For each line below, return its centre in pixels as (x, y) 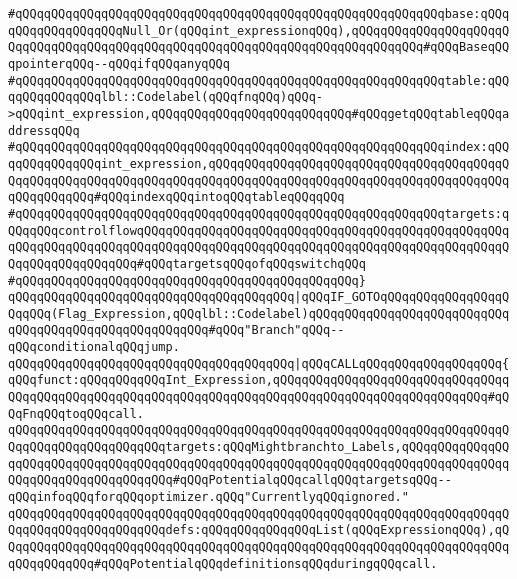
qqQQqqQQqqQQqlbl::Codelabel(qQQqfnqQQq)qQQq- (165, 97)
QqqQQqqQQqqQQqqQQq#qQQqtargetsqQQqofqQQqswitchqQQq (187, 263)
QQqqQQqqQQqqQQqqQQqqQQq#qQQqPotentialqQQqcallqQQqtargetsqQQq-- (230, 480)
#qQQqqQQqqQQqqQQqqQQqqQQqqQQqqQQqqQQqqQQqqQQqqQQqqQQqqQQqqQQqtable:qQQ (259, 80)
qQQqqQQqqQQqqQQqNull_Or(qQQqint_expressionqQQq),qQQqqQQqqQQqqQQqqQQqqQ (259, 30)
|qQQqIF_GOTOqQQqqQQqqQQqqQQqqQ (402, 297)
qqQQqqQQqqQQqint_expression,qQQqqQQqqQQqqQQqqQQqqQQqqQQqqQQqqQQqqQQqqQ (259, 163)
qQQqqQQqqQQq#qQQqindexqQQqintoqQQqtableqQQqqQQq (176, 197)
